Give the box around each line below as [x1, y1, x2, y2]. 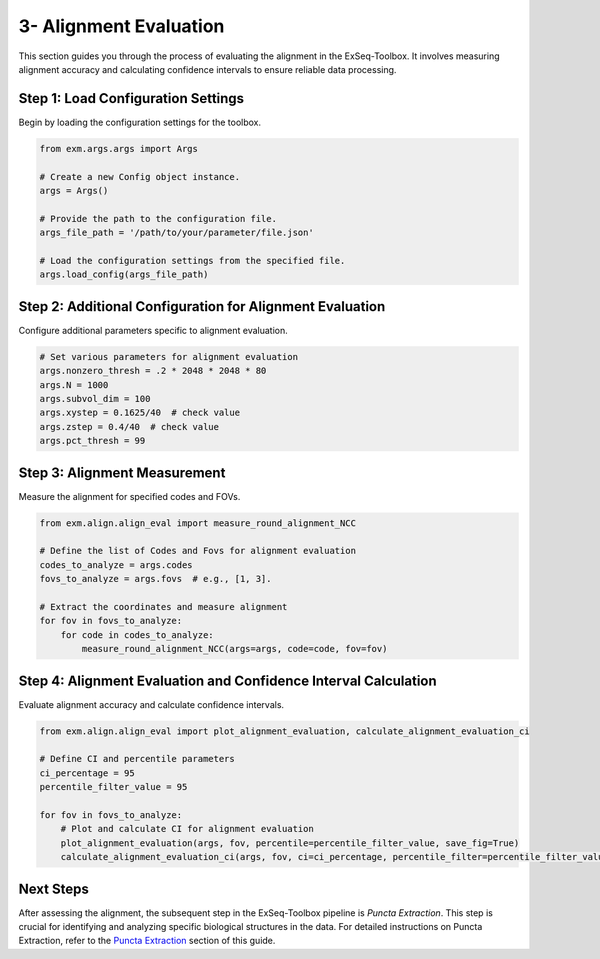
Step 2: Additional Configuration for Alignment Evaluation [18, 298, 386, 315]
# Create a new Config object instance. [39, 171, 240, 182]
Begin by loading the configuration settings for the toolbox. [18, 116, 262, 128]
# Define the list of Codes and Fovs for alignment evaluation [39, 545, 357, 557]
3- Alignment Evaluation [18, 15, 225, 37]
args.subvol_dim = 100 [39, 393, 151, 404]
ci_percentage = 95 [39, 767, 135, 779]
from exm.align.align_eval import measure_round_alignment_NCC [39, 517, 357, 529]
